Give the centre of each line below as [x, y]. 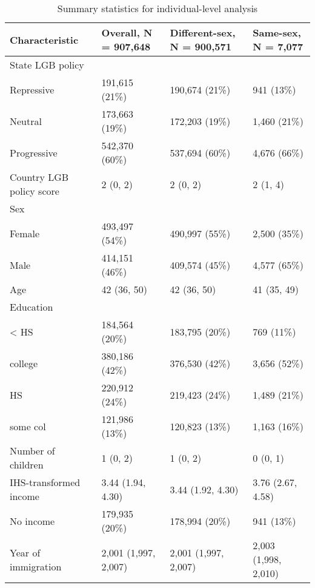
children [27, 465]
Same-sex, [277, 32]
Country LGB [39, 177]
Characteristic [44, 39]
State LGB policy [47, 65]
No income [32, 521]
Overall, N [127, 32]
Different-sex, [203, 32]
